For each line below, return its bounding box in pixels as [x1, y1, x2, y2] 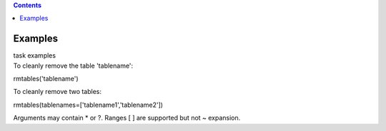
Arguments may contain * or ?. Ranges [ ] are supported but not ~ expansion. [13, 114, 241, 122]
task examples [13, 51, 56, 60]
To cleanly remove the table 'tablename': [13, 61, 134, 70]
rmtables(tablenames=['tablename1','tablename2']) [13, 100, 164, 109]
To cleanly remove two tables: [13, 88, 102, 96]
